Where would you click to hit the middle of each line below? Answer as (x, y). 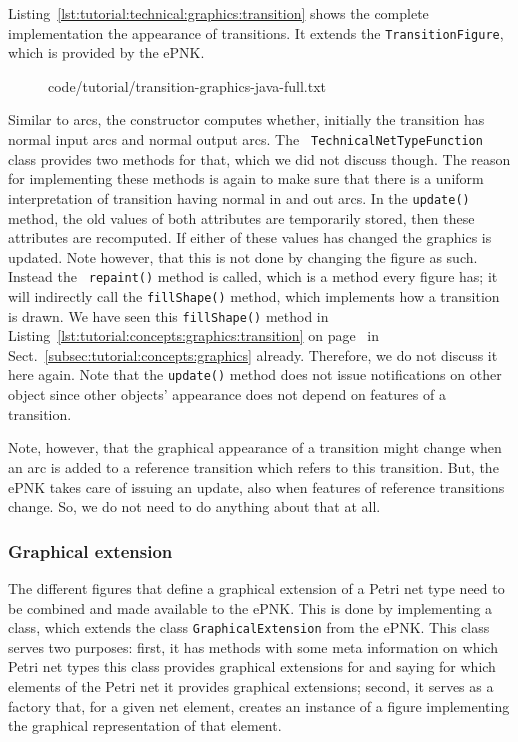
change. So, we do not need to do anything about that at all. (194, 506)
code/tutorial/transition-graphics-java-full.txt (187, 85)
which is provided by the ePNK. (106, 52)
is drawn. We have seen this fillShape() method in (168, 315)
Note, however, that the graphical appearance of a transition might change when (255, 447)
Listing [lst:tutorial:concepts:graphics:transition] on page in (193, 335)
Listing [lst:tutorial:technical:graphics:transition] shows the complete (218, 13)
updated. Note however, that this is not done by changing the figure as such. (243, 256)
